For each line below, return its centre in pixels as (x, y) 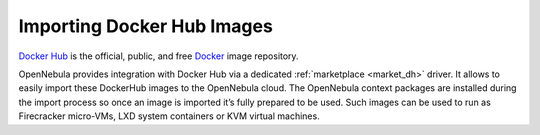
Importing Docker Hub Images (146, 26)
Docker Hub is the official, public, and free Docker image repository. (158, 56)
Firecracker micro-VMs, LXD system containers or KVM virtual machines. (169, 116)
